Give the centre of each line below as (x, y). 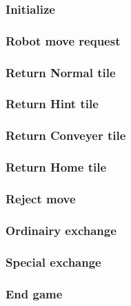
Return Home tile (56, 167)
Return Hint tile (52, 104)
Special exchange (53, 262)
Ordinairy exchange (61, 230)
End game (34, 293)
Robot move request (63, 40)
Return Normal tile (61, 72)
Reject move (41, 198)
